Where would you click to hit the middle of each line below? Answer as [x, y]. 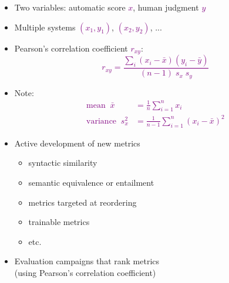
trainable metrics [59, 222]
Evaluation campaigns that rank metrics [87, 261]
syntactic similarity [63, 163]
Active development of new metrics [77, 143]
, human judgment [166, 7]
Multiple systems [45, 27]
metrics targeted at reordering [82, 202]
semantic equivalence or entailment [91, 182]
